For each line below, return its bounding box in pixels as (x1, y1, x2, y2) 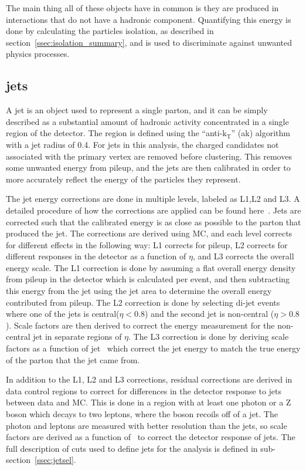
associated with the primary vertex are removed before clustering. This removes (6, 150, 292, 162)
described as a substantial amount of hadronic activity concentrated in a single (6, 115, 289, 127)
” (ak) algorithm (231, 127, 290, 139)
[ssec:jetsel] (35, 454, 74, 466)
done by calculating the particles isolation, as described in (6, 25, 214, 37)
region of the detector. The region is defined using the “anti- (6, 127, 223, 139)
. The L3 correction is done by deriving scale (128, 330, 289, 343)
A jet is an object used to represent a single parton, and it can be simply (6, 104, 268, 116)
